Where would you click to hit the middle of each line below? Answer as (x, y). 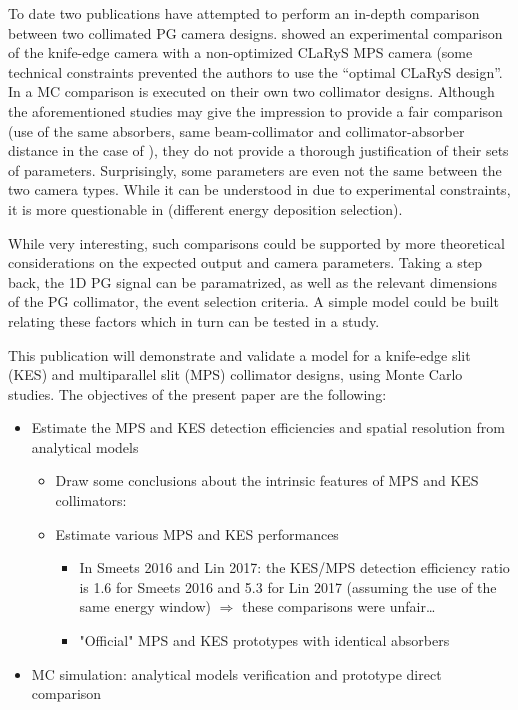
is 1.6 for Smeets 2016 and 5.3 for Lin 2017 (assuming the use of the (288, 586)
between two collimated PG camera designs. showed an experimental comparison (255, 32)
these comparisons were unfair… (339, 606)
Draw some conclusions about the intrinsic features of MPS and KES (267, 480)
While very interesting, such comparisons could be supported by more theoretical (256, 242)
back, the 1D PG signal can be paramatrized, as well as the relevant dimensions (253, 281)
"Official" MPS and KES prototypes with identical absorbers (264, 640)
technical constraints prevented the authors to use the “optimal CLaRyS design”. (255, 71)
